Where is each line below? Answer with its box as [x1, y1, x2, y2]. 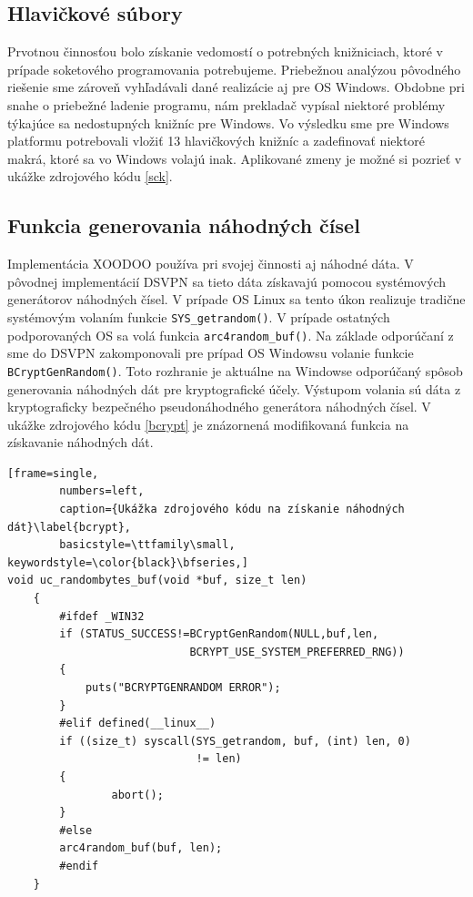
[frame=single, [7, 466, 99, 480]
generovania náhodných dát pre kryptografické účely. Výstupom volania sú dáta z [7, 379, 461, 398]
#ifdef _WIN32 [59, 609, 145, 623]
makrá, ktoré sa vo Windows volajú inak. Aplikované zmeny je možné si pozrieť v [7, 148, 462, 168]
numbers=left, [59, 484, 145, 498]
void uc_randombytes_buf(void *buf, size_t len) [7, 574, 307, 587]
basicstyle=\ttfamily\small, [59, 538, 236, 552]
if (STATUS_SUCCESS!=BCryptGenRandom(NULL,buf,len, [59, 627, 379, 641]
